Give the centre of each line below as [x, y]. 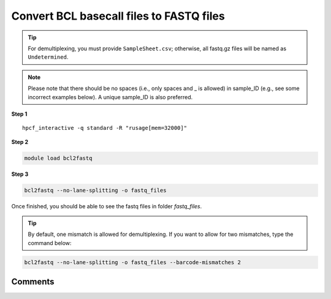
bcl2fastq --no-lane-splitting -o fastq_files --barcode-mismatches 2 [133, 262]
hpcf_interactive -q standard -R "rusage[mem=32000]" [105, 128]
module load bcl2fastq [58, 158]
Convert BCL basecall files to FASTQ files [118, 16]
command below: [50, 243]
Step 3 [20, 174]
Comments [33, 282]
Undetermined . [48, 57]
